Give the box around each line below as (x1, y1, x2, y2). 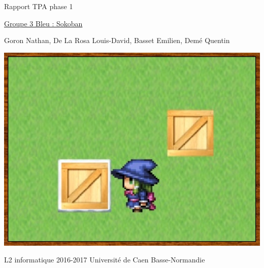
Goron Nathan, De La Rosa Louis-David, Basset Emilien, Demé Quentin (4, 35, 230, 46)
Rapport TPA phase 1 (4, 1, 73, 11)
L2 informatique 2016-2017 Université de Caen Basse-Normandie (4, 254, 205, 265)
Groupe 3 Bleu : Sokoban (4, 18, 83, 28)
